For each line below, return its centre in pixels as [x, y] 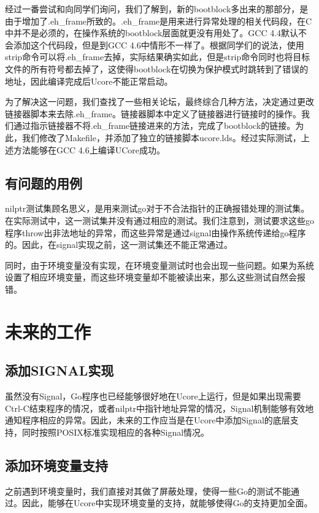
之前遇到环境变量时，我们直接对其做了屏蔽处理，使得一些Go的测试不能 [148, 491]
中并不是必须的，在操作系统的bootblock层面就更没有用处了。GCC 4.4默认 [152, 33]
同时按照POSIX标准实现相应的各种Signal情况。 [116, 432]
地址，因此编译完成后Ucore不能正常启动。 [89, 81]
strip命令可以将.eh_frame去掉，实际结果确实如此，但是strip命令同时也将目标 [158, 57]
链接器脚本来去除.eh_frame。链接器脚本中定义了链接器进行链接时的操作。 [153, 113]
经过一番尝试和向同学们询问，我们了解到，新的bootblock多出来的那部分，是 [157, 9]
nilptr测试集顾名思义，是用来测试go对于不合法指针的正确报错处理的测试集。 [157, 208]
